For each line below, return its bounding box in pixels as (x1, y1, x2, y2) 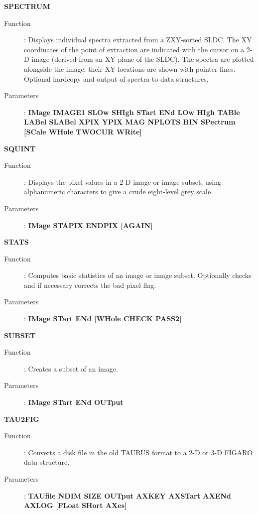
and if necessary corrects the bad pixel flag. (24, 279, 156, 290)
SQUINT (4, 143, 36, 153)
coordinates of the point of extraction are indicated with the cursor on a (24, 44, 245, 54)
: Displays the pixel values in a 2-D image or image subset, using (24, 176, 221, 187)
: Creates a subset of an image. (24, 363, 118, 374)
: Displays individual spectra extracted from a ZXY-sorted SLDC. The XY (24, 34, 252, 45)
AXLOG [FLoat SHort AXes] (24, 500, 127, 511)
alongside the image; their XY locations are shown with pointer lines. (24, 63, 236, 74)
